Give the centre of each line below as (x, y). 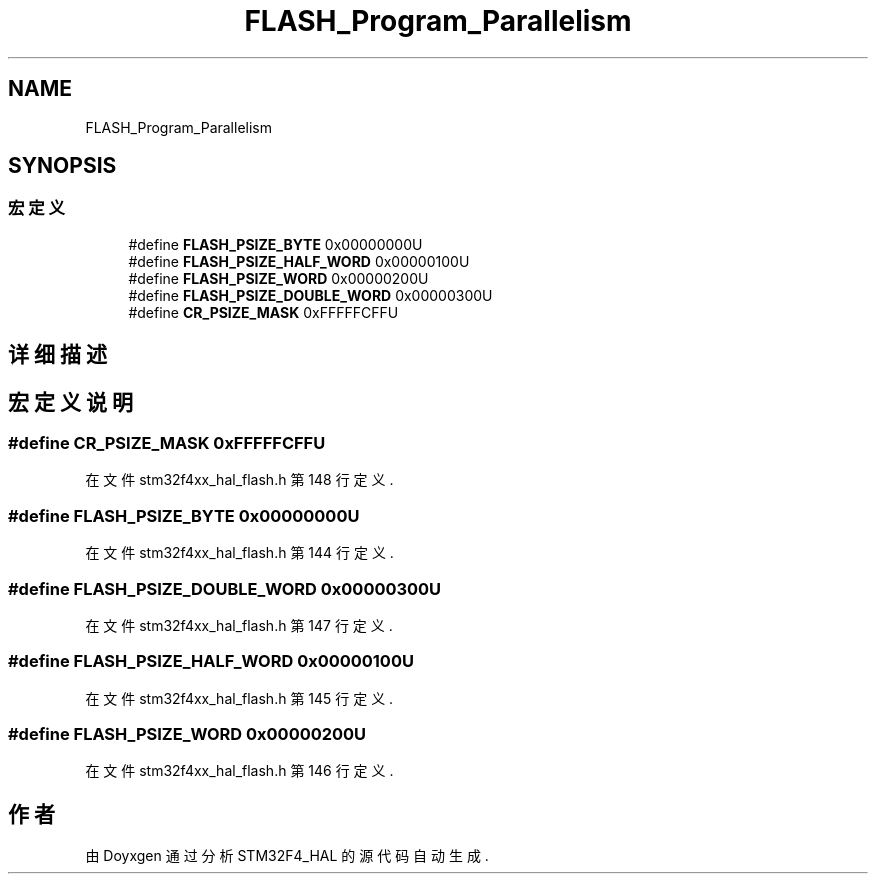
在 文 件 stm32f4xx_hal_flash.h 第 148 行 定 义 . (239, 480)
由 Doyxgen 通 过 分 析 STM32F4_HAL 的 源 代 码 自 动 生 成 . (287, 856)
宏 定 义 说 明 (70, 402)
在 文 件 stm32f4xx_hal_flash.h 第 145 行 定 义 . (239, 698)
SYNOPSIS (62, 166)
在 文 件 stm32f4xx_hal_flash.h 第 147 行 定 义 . (239, 625)
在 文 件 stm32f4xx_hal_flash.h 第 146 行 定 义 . (239, 771)
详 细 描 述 (57, 355)
